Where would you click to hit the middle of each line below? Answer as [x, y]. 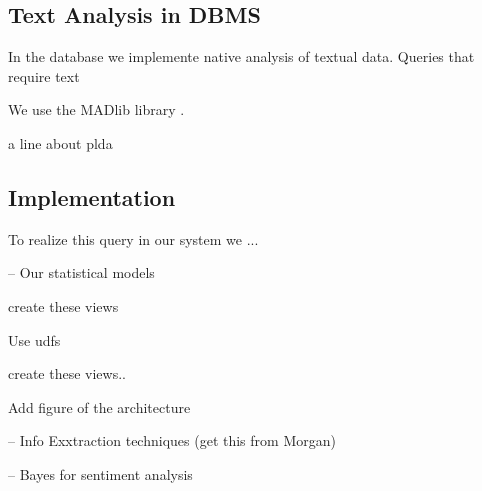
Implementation [92, 196]
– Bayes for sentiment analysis [100, 473]
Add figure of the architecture [99, 406]
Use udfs [34, 339]
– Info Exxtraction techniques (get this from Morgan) [172, 440]
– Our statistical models [81, 272]
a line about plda [60, 142]
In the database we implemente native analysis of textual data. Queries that [241, 56]
